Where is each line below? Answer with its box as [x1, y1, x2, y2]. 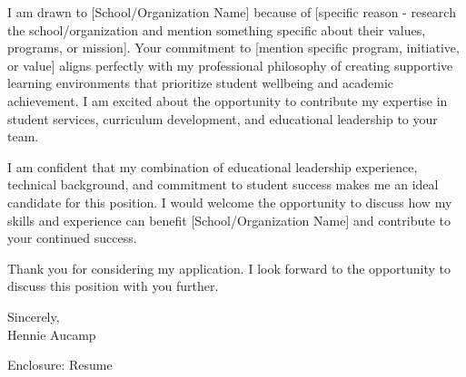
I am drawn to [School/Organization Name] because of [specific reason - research [7, 3, 456, 21]
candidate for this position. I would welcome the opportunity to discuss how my [7, 192, 452, 211]
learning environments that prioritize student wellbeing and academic [7, 73, 393, 92]
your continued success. [7, 228, 137, 247]
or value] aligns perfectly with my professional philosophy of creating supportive [7, 55, 453, 74]
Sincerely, [7, 306, 60, 325]
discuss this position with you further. [7, 276, 219, 295]
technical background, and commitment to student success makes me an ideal [7, 175, 439, 194]
